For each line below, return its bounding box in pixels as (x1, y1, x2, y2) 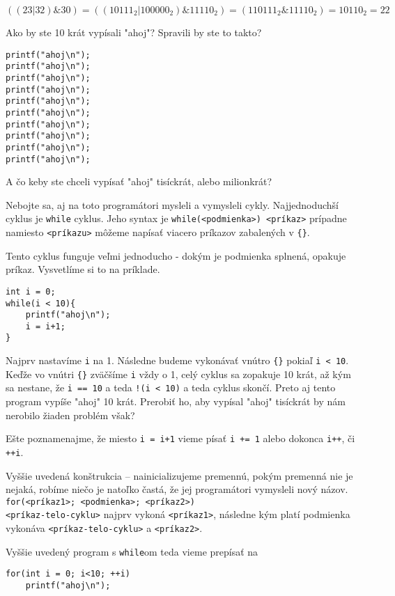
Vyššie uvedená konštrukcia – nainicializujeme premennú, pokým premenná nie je (6, 468, 353, 483)
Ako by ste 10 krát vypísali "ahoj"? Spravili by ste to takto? (6, 25, 262, 39)
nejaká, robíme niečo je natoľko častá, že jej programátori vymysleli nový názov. (6, 482, 348, 496)
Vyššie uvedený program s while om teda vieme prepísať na (6, 544, 258, 558)
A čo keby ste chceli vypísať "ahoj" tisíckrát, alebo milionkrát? (6, 174, 272, 189)
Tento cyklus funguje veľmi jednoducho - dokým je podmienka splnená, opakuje (6, 248, 346, 262)
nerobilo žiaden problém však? (6, 407, 135, 422)
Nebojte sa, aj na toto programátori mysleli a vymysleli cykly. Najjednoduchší (6, 197, 339, 212)
